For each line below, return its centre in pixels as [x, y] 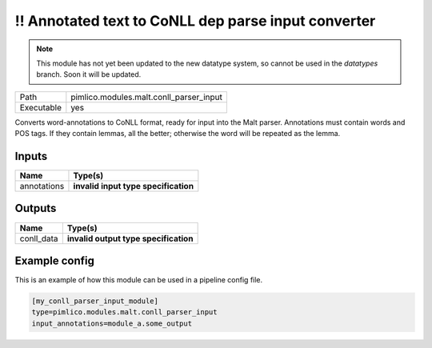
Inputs [31, 156]
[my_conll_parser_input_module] [95, 301]
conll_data [39, 238]
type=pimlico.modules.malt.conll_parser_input [124, 312]
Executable [40, 107]
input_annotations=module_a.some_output [112, 323]
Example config [55, 260]
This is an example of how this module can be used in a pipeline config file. [139, 280]
